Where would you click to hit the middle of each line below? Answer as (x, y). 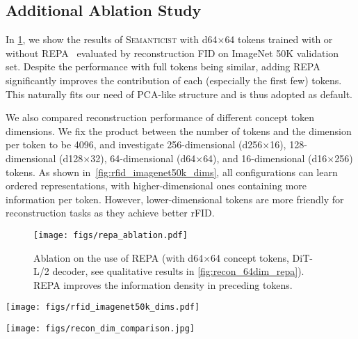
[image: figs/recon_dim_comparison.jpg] (100, 329)
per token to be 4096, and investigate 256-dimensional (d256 (134, 144)
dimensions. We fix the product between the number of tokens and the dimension (179, 131)
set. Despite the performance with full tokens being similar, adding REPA (163, 66)
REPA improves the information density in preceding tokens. (163, 284)
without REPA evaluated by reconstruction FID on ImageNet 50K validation (172, 53)
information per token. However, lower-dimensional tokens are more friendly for (175, 199)
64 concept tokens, (250, 257)
